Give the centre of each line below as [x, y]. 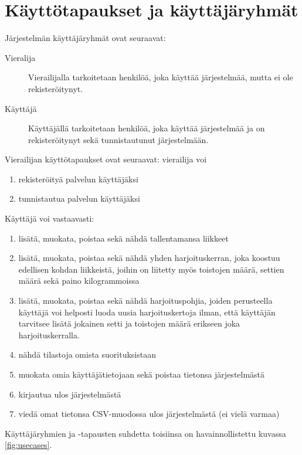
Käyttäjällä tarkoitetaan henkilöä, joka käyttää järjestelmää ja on [147, 128]
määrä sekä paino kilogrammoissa [79, 281]
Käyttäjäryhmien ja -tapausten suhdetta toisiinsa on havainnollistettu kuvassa [145, 433]
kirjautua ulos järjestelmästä [70, 394]
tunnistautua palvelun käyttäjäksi [79, 198]
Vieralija [20, 57]
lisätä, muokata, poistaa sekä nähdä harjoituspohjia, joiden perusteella [145, 300]
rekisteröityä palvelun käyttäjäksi [78, 179]
